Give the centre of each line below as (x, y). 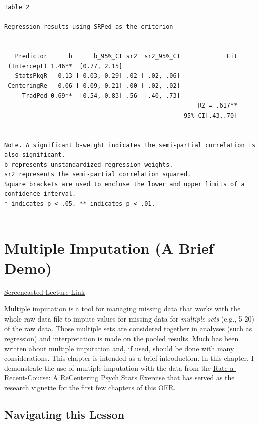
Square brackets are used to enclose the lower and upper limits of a (124, 184)
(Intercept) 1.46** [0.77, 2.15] (65, 66)
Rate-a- (225, 367)
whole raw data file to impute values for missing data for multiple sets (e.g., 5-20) (129, 318)
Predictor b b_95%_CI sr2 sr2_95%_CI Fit (126, 57)
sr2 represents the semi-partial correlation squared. (98, 175)
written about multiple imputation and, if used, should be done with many (119, 348)
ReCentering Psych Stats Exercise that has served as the (148, 378)
